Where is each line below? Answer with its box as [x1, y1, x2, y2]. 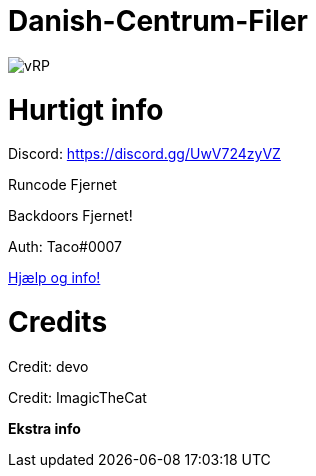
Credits [8, 305, 108, 339]
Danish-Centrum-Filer [8, 4, 308, 38]
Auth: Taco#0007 [8, 238, 123, 256]
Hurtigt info [8, 92, 164, 127]
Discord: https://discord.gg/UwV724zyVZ [8, 145, 281, 163]
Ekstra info [8, 419, 81, 437]
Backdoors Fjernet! [8, 207, 133, 225]
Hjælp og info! [8, 269, 101, 287]
